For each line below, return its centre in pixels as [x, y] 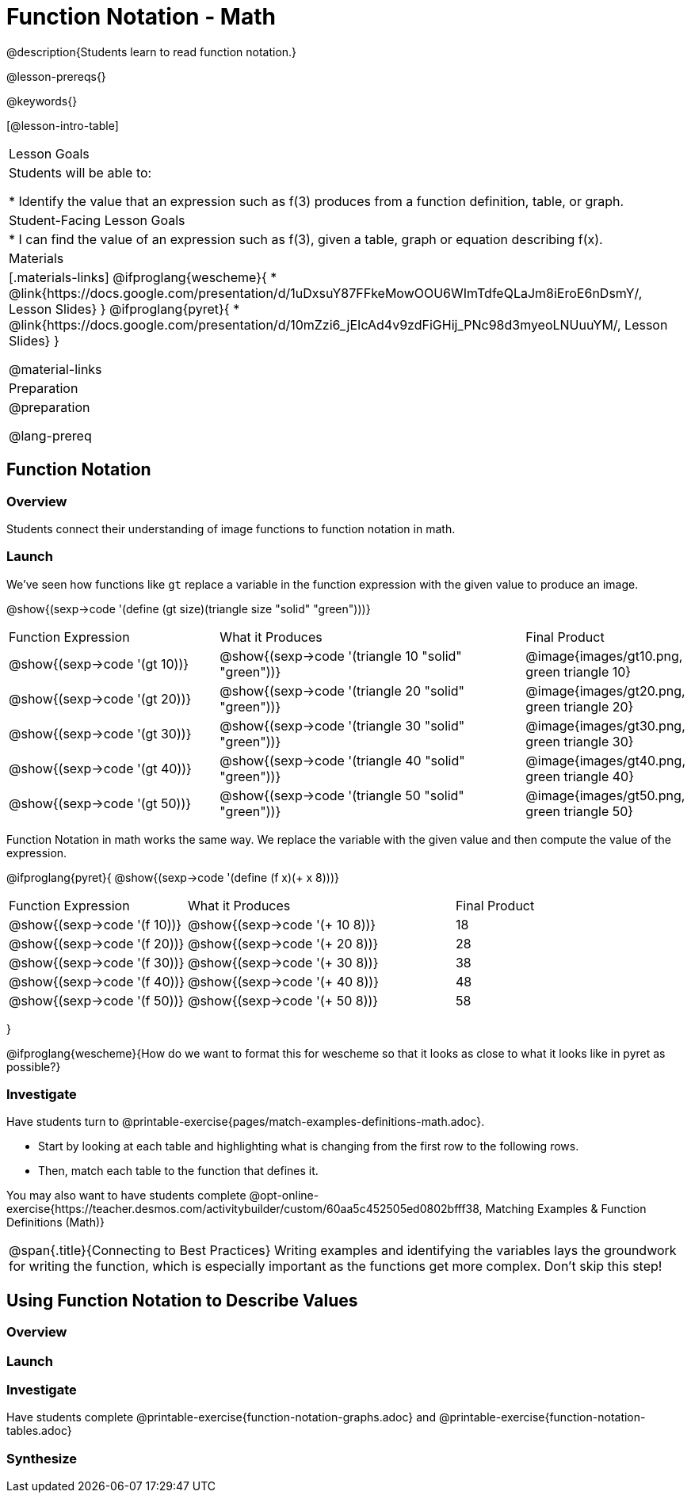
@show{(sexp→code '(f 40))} [97, 981]
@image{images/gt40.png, [605, 760]
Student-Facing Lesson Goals [97, 220]
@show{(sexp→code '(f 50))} [97, 1000]
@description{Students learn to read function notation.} [152, 51]
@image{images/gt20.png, [605, 690]
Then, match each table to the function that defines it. [178, 1171]
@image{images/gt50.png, [605, 795]
